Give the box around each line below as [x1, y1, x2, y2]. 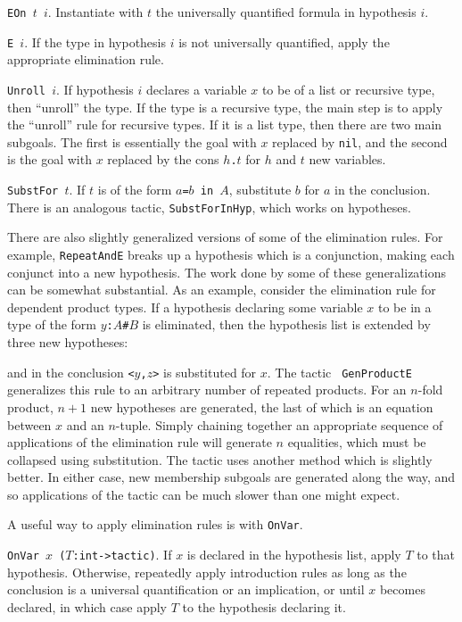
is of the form [97, 180, 172, 199]
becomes [379, 580, 425, 599]
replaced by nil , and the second [272, 132, 448, 151]
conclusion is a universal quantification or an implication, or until [7, 580, 365, 599]
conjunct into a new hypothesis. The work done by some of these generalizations [7, 262, 446, 281]
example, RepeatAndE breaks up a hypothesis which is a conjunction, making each [7, 245, 455, 263]
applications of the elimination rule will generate [7, 433, 272, 452]
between [7, 415, 52, 434]
